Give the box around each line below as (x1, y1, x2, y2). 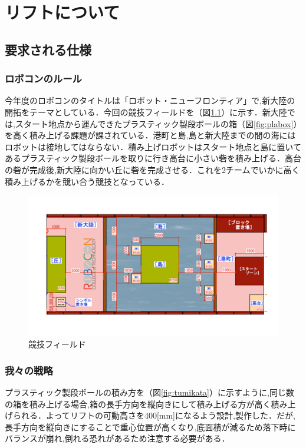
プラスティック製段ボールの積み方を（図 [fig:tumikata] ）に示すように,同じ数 (5, 386, 294, 399)
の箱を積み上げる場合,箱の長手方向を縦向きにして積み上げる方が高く (5, 397, 271, 410)
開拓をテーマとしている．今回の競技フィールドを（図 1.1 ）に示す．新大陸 (5, 105, 287, 118)
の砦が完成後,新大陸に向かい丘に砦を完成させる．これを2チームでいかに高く (5, 163, 300, 175)
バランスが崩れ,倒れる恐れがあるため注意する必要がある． (5, 432, 230, 444)
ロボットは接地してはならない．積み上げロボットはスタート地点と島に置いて (5, 140, 301, 152)
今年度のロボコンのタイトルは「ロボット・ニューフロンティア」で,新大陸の (5, 94, 295, 107)
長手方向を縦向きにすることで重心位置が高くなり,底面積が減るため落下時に (5, 420, 296, 433)
